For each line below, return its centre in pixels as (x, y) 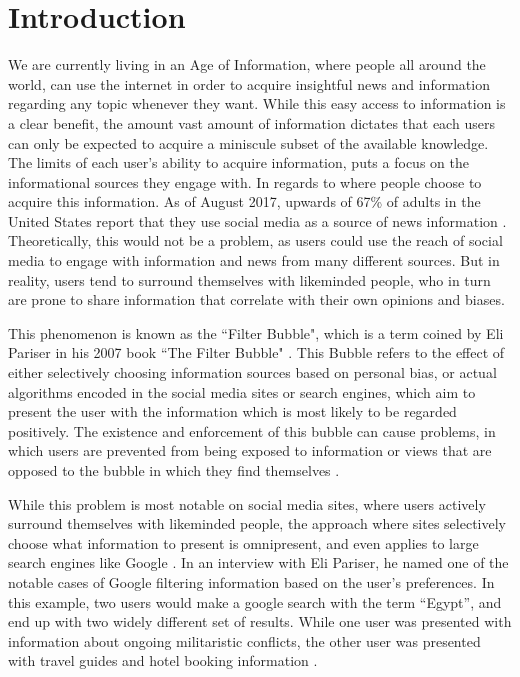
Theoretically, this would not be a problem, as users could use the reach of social (255, 240)
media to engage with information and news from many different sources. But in (254, 260)
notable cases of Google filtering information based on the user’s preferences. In (251, 581)
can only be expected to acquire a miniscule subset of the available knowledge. (248, 142)
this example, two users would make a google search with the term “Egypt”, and (255, 601)
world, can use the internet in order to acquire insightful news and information (249, 83)
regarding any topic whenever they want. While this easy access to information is (257, 103)
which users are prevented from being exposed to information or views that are (250, 450)
